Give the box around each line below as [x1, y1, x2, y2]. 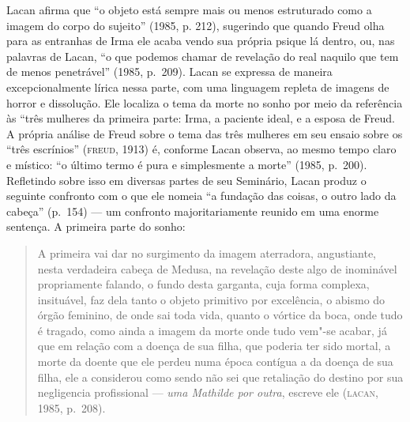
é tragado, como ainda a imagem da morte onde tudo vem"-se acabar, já [37, 322, 387, 338]
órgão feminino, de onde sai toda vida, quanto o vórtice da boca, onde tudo [37, 307, 403, 323]
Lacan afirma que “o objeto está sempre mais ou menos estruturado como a [6, 2, 372, 17]
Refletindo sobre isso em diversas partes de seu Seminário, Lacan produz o [6, 171, 367, 188]
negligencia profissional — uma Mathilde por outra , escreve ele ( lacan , [37, 384, 378, 401]
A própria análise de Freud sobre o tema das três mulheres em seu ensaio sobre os [6, 125, 403, 141]
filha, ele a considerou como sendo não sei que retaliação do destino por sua [37, 368, 404, 385]
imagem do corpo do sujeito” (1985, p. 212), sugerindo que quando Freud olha [6, 17, 385, 33]
